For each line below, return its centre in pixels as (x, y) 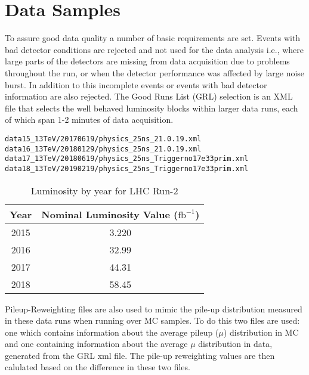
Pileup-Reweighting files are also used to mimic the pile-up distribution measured (154, 309)
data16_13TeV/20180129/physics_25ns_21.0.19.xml (103, 149)
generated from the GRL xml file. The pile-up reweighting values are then (140, 355)
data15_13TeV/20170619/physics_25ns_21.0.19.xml (103, 139)
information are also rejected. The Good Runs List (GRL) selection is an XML (149, 96)
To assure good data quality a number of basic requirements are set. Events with (153, 38)
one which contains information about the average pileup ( (112, 332)
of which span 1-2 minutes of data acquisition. (89, 120)
